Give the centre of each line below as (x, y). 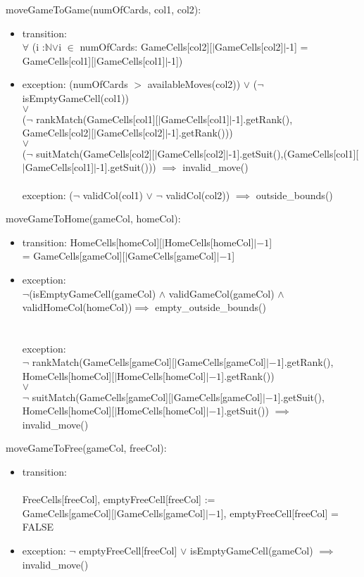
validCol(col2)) (198, 195)
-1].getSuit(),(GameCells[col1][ (294, 153)
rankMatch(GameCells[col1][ (97, 119)
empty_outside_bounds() (211, 307)
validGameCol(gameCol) (221, 293)
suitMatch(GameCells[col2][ (95, 153)
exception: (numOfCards (75, 84)
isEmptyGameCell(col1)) (76, 97)
